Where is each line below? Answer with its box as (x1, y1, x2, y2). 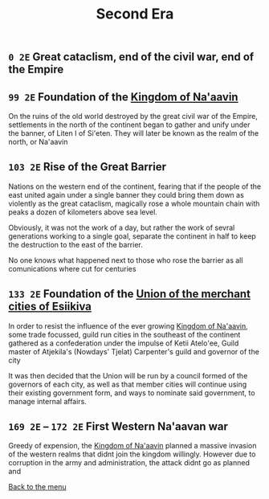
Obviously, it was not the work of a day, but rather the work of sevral (8, 223, 235, 232)
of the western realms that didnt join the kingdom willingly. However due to (8, 449, 256, 459)
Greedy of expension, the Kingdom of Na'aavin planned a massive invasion (8, 441, 257, 451)
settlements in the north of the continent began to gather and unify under (8, 120, 251, 129)
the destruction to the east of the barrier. (8, 239, 143, 249)
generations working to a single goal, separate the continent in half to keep (8, 231, 257, 241)
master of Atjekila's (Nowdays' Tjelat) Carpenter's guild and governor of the (8, 346, 259, 356)
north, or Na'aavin (8, 137, 68, 146)
